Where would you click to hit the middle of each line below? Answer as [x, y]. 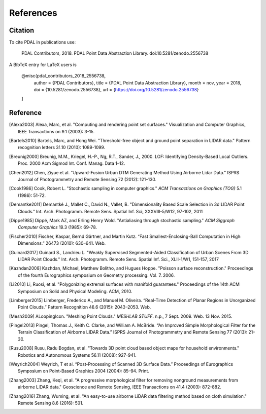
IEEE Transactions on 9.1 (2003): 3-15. [56, 131]
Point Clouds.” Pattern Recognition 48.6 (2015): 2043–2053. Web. [84, 307]
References [33, 13]
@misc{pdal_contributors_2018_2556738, [64, 76]
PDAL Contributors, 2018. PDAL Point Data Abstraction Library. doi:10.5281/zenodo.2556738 [115, 53]
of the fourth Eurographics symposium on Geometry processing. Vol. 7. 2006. [96, 275]
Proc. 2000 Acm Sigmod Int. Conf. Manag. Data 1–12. [71, 163]
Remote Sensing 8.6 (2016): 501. [51, 403]
